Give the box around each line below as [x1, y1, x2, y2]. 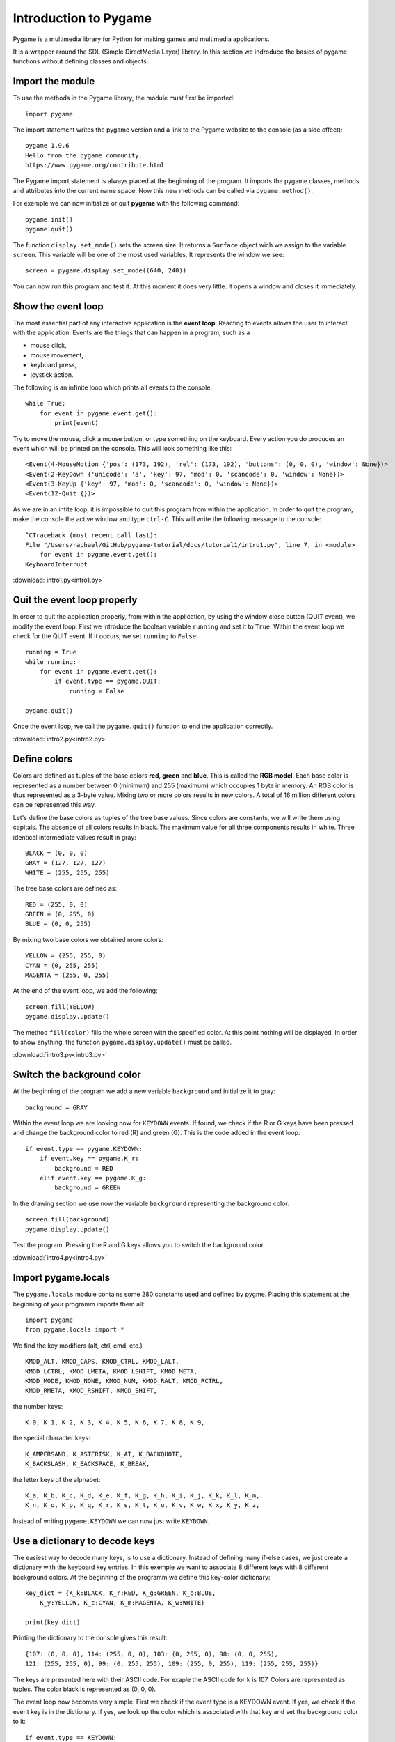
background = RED [54, 1164, 114, 1172]
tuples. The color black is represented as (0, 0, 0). [13, 1685, 156, 1693]
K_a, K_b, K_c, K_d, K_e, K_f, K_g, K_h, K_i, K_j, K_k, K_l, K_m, [25, 1492, 260, 1500]
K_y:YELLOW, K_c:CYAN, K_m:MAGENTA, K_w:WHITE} [39, 1599, 205, 1607]
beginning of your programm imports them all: [13, 1300, 145, 1308]
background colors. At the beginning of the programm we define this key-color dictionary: [13, 1573, 271, 1581]
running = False [69, 687, 124, 695]
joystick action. [30, 370, 74, 379]
